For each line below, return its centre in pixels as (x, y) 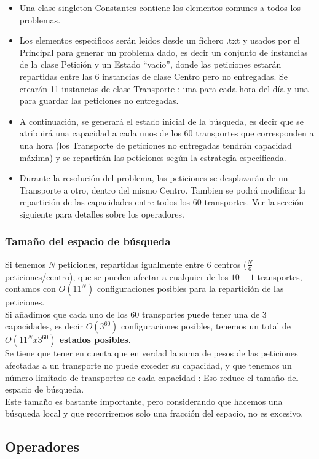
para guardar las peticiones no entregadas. (99, 100)
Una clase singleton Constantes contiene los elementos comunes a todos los (160, 7)
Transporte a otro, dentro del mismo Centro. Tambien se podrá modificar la (163, 190)
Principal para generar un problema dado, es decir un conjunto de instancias (163, 52)
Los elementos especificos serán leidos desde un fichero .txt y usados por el (159, 40)
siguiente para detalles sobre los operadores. (102, 214)
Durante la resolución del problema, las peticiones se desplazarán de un (154, 178)
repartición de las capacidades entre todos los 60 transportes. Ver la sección (162, 202)
